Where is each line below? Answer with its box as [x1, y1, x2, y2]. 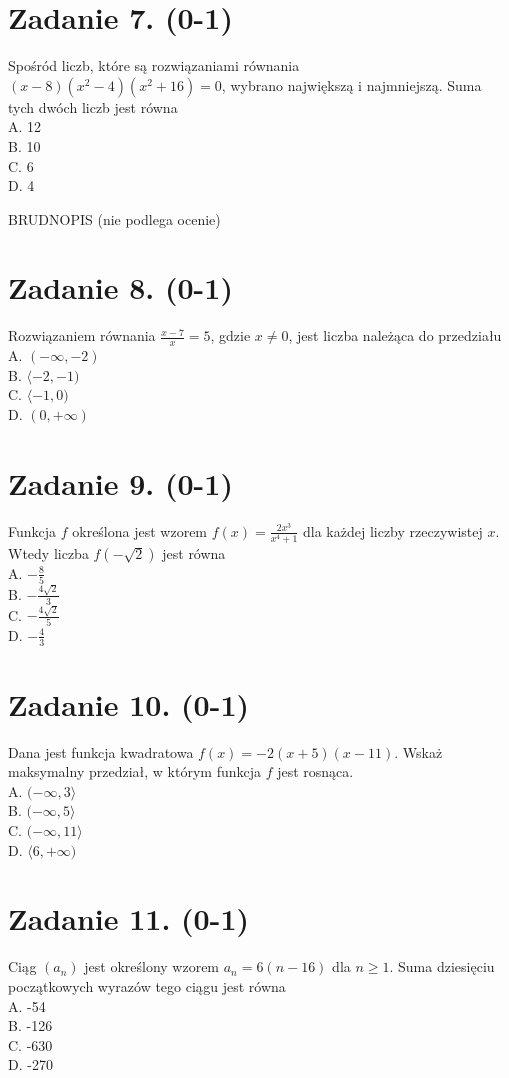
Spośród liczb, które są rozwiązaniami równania [8, 55, 300, 76]
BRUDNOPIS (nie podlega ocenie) [8, 208, 221, 229]
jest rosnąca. [277, 761, 354, 782]
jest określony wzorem [84, 956, 220, 977]
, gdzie [210, 325, 251, 346]
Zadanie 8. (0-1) [8, 267, 233, 308]
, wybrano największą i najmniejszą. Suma [221, 74, 482, 95]
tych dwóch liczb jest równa [8, 96, 178, 117]
